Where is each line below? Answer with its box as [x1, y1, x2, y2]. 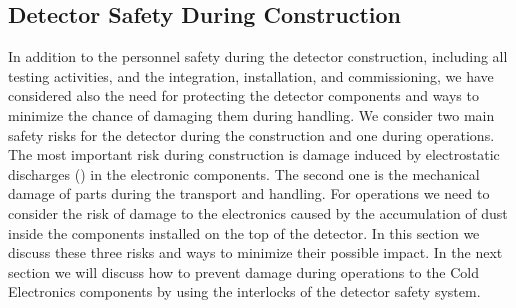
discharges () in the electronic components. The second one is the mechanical [8, 163, 480, 184]
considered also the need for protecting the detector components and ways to [8, 85, 479, 106]
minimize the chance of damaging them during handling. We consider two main [8, 104, 495, 125]
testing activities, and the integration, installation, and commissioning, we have [8, 65, 494, 86]
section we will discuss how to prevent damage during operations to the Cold [8, 261, 480, 282]
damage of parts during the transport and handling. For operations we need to [8, 183, 490, 204]
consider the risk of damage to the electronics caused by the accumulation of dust [8, 202, 508, 223]
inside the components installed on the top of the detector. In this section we [8, 222, 480, 243]
